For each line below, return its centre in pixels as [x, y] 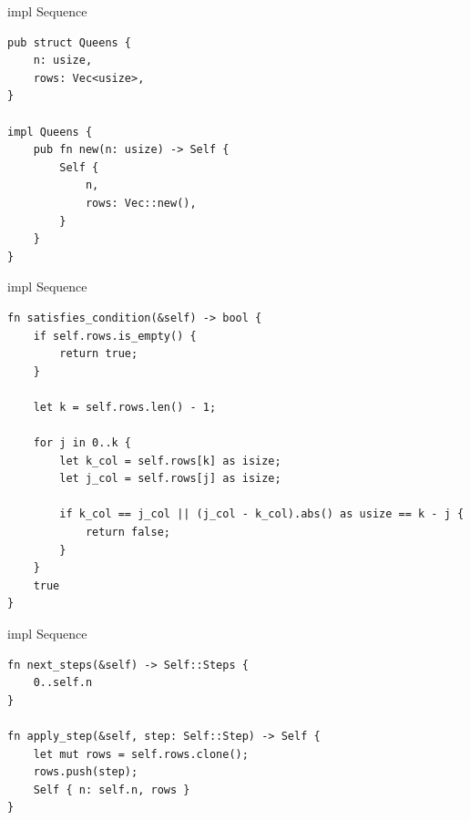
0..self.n [63, 683]
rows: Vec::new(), [141, 203]
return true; [99, 354]
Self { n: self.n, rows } [112, 789]
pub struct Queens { [70, 42]
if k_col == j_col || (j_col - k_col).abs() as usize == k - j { [262, 514]
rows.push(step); [86, 772]
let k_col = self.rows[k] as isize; [170, 461]
